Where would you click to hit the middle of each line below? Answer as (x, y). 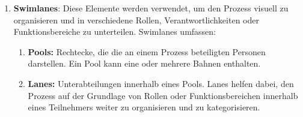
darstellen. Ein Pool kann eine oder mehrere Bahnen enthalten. (144, 63)
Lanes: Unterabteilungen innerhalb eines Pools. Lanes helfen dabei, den (161, 83)
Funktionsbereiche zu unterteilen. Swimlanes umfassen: (115, 31)
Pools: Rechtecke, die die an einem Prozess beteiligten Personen (147, 51)
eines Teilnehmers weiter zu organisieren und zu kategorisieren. (144, 107)
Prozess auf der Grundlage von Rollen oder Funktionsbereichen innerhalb (163, 95)
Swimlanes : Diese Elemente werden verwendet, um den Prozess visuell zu (151, 8)
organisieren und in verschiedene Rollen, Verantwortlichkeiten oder (136, 19)
